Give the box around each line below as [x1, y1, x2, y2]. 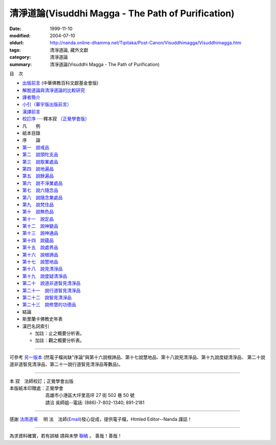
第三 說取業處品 [22, 158, 58, 165]
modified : [9, 32, 31, 38]
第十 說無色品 [22, 208, 54, 215]
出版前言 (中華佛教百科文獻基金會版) [22, 80, 99, 86]
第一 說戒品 [22, 144, 50, 150]
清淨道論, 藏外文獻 [50, 46, 88, 53]
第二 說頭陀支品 [22, 151, 58, 158]
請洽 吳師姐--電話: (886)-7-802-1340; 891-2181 [45, 399, 145, 406]
